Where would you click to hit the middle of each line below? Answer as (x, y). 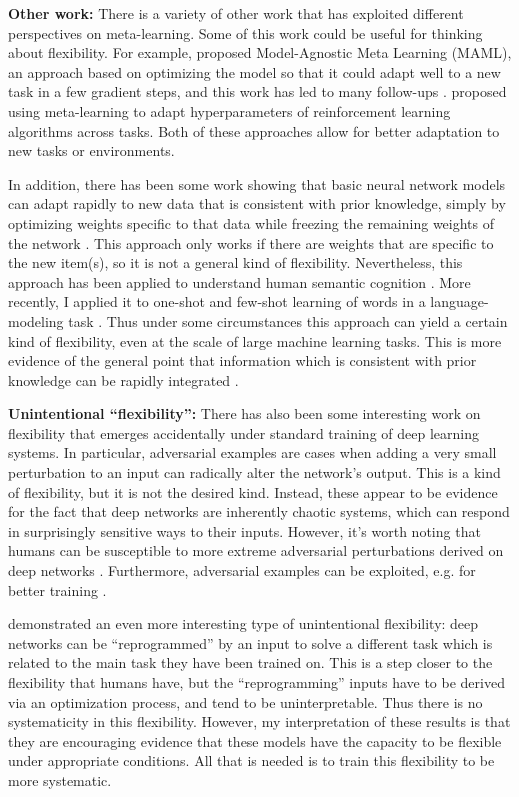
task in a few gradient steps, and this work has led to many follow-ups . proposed (257, 91)
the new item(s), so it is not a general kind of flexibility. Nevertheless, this (235, 262)
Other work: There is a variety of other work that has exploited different (236, 13)
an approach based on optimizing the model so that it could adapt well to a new (254, 71)
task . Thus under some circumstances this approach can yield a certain (288, 320)
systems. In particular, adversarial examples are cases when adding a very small (252, 452)
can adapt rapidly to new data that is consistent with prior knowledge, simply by (257, 203)
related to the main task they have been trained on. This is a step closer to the (250, 662)
